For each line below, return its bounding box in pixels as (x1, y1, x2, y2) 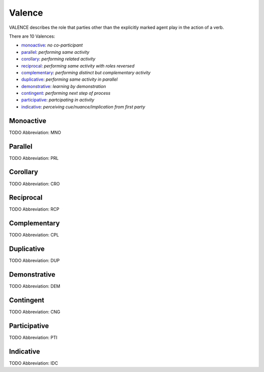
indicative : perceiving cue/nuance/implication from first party (21, 104, 145, 109)
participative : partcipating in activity (21, 97, 95, 103)
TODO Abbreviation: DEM (9, 284, 61, 289)
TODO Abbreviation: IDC (9, 360, 58, 366)
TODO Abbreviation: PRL (9, 155, 59, 161)
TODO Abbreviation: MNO (9, 130, 61, 135)
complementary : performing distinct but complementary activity (21, 69, 151, 75)
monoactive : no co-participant (21, 42, 83, 48)
